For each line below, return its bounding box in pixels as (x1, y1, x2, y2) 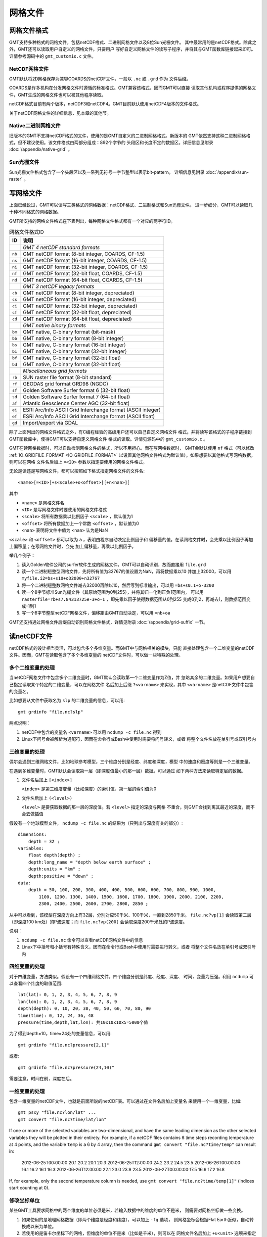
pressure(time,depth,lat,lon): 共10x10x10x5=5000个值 (18, 1020, 148, 1025)
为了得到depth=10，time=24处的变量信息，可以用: (9, 1031, 112, 1037)
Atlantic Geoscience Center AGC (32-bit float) (23, 400, 130, 407)
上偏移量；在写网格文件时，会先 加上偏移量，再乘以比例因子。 (9, 543, 136, 549)
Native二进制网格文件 (9, 122, 61, 129)
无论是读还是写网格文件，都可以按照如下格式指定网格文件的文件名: (9, 468, 145, 474)
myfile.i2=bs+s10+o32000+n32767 (21, 575, 100, 581)
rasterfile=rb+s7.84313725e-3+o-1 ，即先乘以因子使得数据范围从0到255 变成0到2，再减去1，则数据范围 (21, 596, 247, 602)
